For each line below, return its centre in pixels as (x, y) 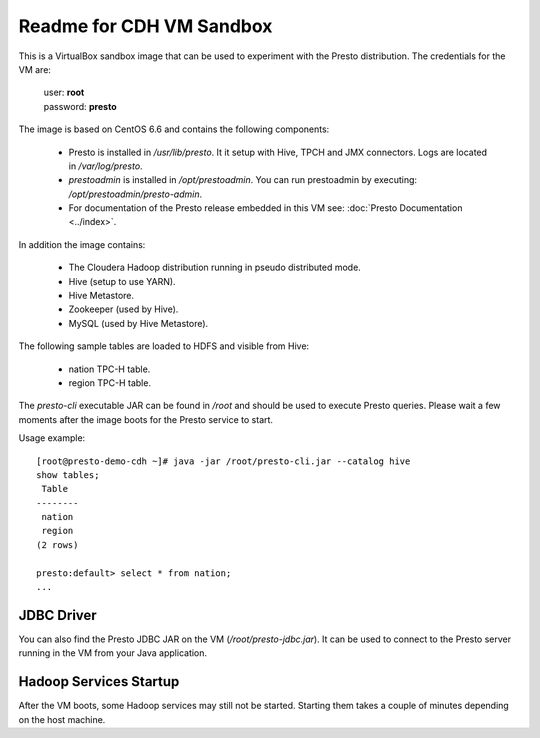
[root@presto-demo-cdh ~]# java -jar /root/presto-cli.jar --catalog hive (223, 461)
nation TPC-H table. (109, 369)
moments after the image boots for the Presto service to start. (146, 419)
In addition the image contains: (82, 244)
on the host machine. (62, 719)
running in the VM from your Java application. (113, 653)
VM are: (35, 69)
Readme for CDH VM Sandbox (145, 26)
